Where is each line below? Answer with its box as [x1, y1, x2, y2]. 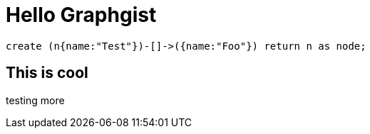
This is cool [6, 64, 88, 82]
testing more [6, 94, 65, 106]
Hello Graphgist [6, 3, 157, 27]
